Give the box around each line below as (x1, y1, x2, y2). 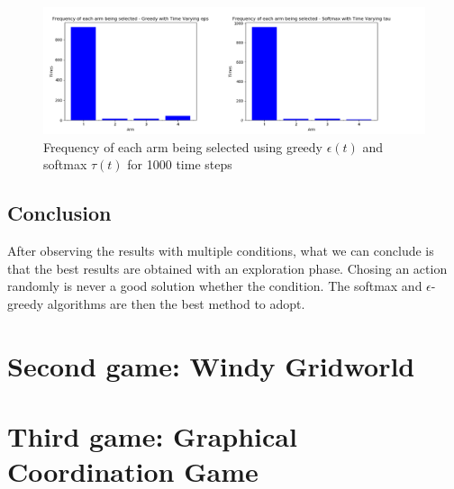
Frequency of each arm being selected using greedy (43, 137, 323, 156)
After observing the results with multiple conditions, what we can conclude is (7, 241, 434, 260)
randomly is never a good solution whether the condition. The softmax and (7, 276, 422, 295)
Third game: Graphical (7, 418, 297, 455)
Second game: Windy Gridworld (7, 347, 415, 384)
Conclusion (7, 199, 112, 227)
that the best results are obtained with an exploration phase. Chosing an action (7, 258, 448, 277)
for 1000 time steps (127, 155, 232, 174)
